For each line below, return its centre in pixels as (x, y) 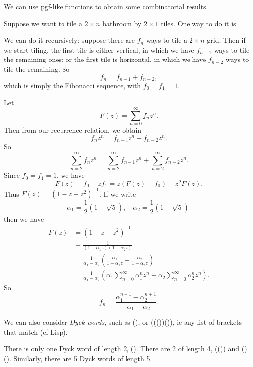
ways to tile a (167, 40)
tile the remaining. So (37, 69)
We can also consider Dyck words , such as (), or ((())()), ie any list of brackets (123, 322)
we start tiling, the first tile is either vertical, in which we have (99, 49)
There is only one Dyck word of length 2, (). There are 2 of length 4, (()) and (122, 348)
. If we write (118, 194)
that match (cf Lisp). (36, 332)
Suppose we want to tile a (43, 23)
